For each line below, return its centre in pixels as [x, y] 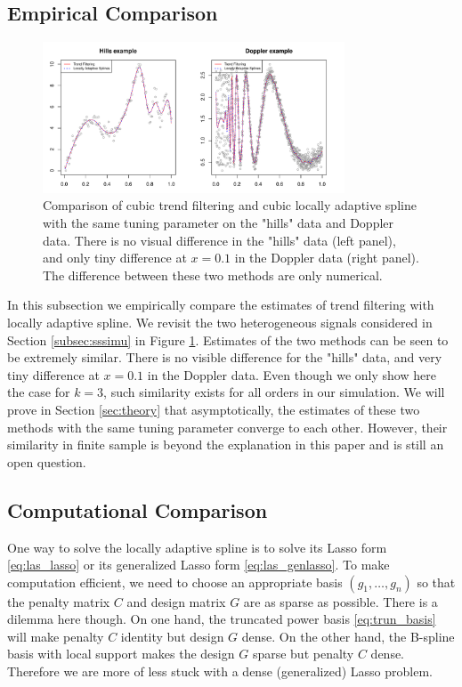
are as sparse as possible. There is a [340, 601]
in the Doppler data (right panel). [327, 258]
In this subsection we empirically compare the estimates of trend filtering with [221, 305]
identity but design [172, 636]
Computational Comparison [138, 509]
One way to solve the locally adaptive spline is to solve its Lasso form [197, 547]
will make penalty [56, 636]
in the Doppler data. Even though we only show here [292, 374]
